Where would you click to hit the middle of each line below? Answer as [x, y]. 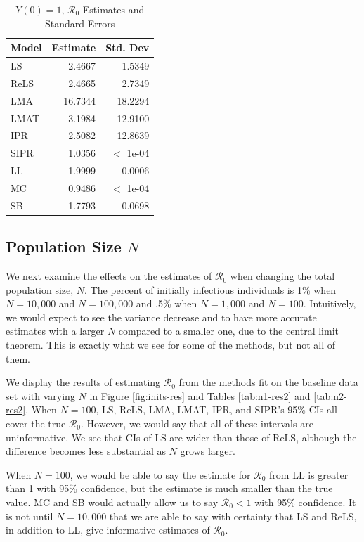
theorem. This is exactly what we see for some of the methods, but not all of [171, 345]
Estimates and [113, 9]
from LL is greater [309, 474]
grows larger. [208, 451]
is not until [30, 516]
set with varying [40, 395]
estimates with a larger [55, 331]
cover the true [36, 424]
